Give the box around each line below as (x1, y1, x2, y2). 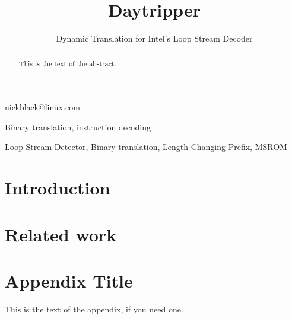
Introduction (5, 176, 110, 200)
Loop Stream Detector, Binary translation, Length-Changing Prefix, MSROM (5, 141, 287, 153)
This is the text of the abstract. (18, 58, 116, 68)
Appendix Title (5, 268, 133, 292)
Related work (5, 222, 117, 246)
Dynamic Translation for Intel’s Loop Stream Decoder (56, 32, 253, 44)
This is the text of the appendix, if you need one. (5, 302, 183, 315)
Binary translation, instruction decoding (5, 120, 151, 133)
